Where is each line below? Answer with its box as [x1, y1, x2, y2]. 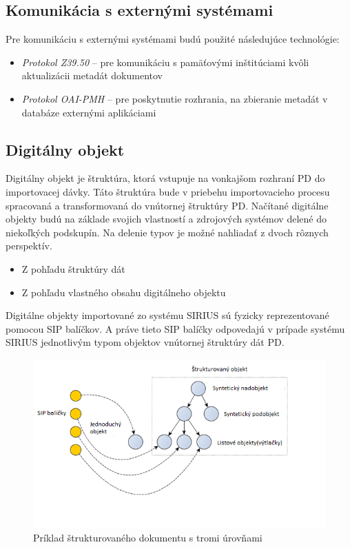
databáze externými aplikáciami [21, 105, 156, 119]
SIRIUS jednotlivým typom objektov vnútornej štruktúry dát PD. [6, 335, 285, 349]
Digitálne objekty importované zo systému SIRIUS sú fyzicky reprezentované [6, 308, 329, 322]
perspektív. [6, 238, 52, 253]
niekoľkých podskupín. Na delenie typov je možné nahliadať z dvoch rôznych [6, 225, 329, 239]
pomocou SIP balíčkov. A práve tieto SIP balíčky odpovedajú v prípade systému [6, 321, 345, 336]
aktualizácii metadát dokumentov [21, 68, 163, 83]
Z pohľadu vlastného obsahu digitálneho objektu [21, 285, 226, 299]
